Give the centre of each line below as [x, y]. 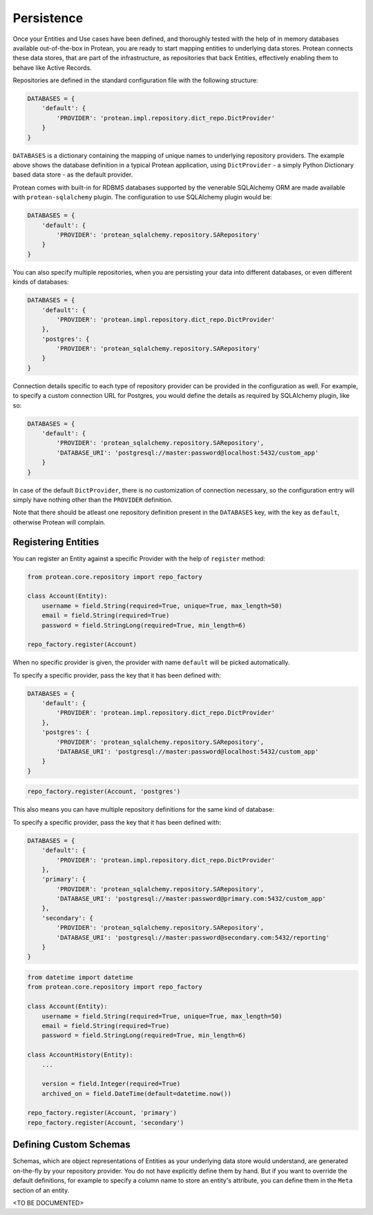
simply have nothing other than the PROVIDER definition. [93, 500]
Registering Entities [56, 542]
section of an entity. [41, 1190]
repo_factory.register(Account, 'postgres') [104, 792]
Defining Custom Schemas [71, 1145]
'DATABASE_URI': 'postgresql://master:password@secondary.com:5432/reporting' [193, 937]
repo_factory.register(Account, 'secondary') [106, 1122]
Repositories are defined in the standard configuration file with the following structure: [135, 80]
